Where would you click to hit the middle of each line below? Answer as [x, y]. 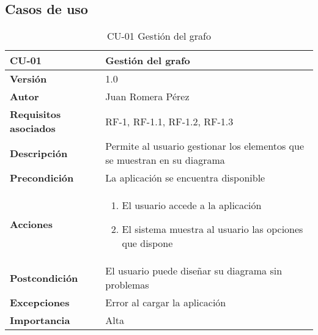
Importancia [40, 320]
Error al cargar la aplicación [166, 303]
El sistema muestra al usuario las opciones [213, 229]
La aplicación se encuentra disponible [185, 178]
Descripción [39, 153]
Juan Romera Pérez [147, 97]
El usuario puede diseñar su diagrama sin [194, 271]
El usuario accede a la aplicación [192, 205]
